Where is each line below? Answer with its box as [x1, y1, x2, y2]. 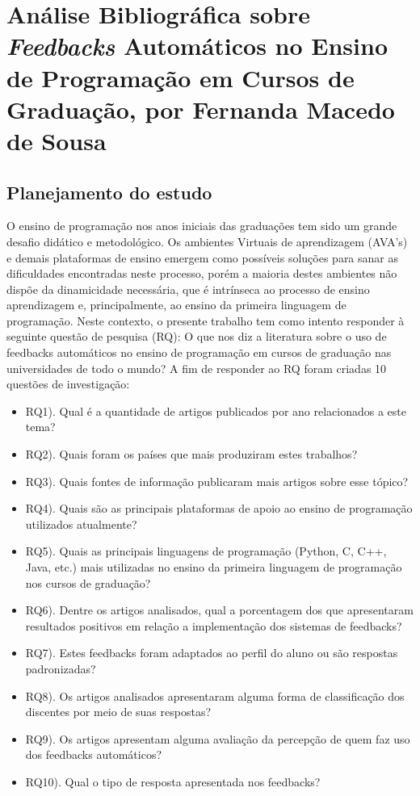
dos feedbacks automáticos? [25, 746, 162, 763]
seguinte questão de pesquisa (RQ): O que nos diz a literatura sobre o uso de [6, 328, 387, 345]
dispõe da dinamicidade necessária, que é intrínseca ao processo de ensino [6, 280, 370, 297]
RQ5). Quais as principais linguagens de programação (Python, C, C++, [25, 543, 387, 559]
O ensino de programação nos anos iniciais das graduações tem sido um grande [6, 217, 397, 234]
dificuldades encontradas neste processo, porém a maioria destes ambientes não [6, 265, 397, 282]
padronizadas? [25, 660, 96, 677]
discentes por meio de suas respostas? [25, 703, 212, 720]
